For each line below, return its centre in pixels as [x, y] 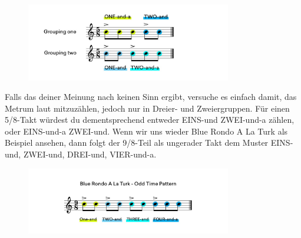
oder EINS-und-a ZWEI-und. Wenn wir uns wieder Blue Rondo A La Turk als [146, 131]
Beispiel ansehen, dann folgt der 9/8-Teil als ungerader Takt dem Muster [137, 143]
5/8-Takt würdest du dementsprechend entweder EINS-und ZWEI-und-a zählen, [150, 120]
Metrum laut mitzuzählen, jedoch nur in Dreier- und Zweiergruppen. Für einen [147, 108]
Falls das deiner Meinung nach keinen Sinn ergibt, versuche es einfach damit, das [151, 97]
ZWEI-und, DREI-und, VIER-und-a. [90, 154]
